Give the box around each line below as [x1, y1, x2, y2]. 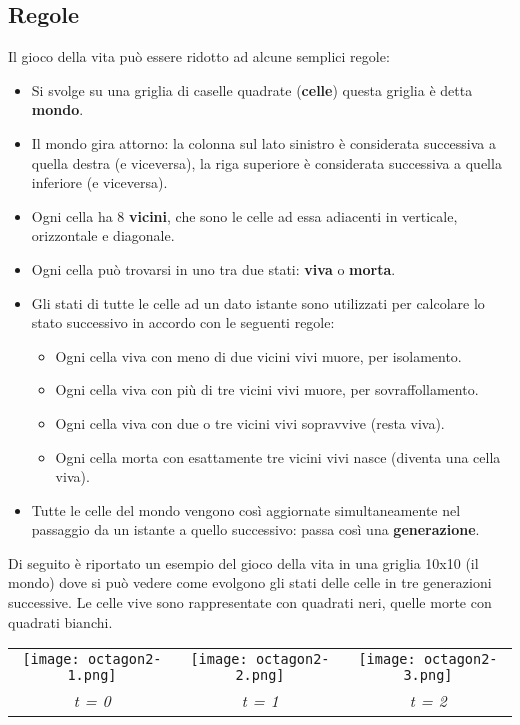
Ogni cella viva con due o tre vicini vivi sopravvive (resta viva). [55, 412, 445, 433]
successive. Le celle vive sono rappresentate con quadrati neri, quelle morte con [8, 592, 492, 613]
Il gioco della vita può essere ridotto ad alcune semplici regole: [8, 46, 390, 67]
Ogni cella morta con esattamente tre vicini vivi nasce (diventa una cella [55, 446, 501, 467]
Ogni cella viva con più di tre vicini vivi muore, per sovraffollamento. [55, 379, 479, 400]
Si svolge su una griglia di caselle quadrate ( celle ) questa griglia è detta [31, 79, 473, 100]
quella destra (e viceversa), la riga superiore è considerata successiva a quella [31, 152, 502, 173]
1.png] [67, 667, 117, 684]
